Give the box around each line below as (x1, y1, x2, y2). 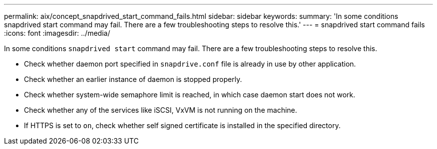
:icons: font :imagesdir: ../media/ (4, 29, 110, 37)
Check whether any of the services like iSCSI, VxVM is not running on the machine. (24, 106, 297, 114)
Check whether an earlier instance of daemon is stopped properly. (24, 75, 242, 83)
